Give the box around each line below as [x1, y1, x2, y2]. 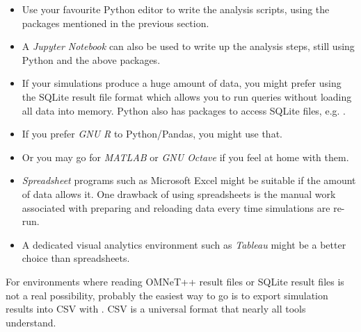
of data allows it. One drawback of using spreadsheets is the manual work [22, 186, 336, 201]
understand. [6, 315, 56, 329]
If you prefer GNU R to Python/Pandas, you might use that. [22, 126, 282, 141]
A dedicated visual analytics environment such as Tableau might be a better [22, 237, 346, 251]
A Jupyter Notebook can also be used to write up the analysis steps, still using [22, 39, 355, 53]
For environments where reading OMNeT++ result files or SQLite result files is [6, 274, 344, 288]
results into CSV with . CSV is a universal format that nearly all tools [6, 301, 306, 316]
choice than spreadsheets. [22, 251, 130, 265]
